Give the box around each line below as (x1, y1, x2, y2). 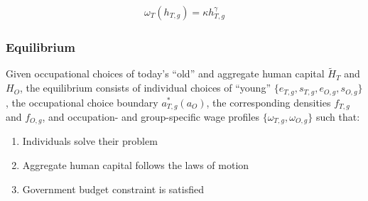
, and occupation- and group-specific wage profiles (42, 109, 259, 124)
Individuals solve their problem (22, 134, 158, 148)
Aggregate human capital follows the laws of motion (22, 158, 249, 173)
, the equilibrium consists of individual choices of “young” (19, 80, 271, 95)
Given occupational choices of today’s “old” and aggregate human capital (6, 66, 325, 81)
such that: (315, 109, 360, 124)
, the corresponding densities (206, 94, 331, 109)
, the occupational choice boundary (6, 94, 158, 109)
